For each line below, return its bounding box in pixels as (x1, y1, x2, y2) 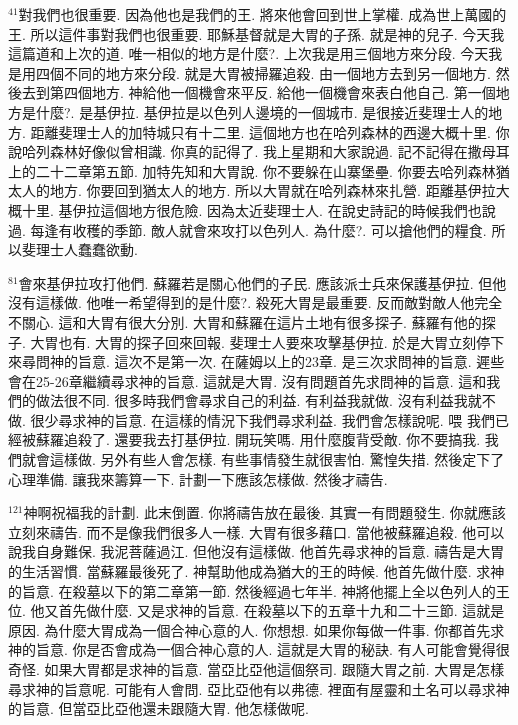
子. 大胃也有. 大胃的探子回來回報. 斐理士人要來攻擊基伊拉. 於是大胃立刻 (8, 331, 477, 352)
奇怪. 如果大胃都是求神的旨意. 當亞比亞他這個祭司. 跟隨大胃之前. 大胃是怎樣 (8, 659, 505, 679)
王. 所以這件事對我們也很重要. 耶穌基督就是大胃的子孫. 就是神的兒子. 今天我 (8, 23, 505, 44)
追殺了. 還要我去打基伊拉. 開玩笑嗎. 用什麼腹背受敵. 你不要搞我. (63, 429, 481, 450)
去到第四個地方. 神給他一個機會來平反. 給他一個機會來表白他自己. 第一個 (21, 82, 496, 103)
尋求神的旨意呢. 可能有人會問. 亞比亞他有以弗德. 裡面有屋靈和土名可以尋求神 (8, 678, 510, 699)
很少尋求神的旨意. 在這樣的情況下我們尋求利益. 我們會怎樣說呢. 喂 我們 (30, 409, 495, 430)
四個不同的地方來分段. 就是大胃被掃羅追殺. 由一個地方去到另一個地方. (35, 62, 491, 83)
